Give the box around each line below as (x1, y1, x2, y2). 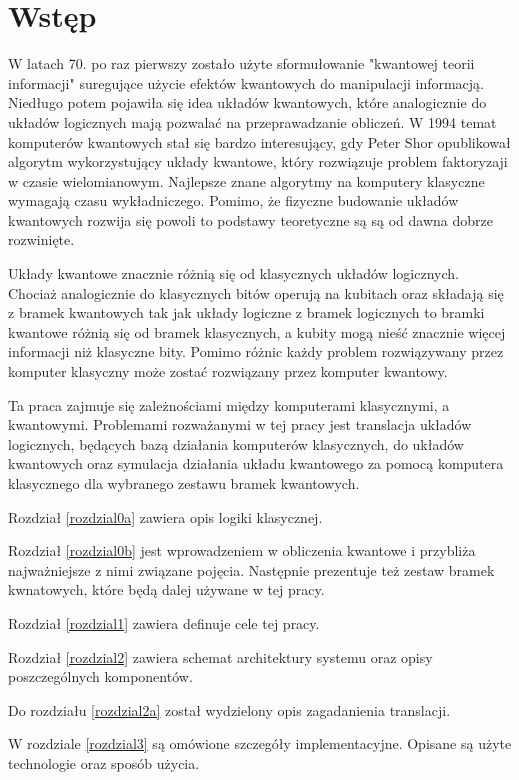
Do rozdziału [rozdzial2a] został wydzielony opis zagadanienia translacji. (8, 699, 451, 720)
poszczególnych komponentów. (8, 666, 193, 687)
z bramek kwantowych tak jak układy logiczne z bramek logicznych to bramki (8, 302, 485, 323)
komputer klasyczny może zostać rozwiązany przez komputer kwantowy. (8, 361, 448, 382)
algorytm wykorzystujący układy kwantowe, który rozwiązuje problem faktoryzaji (8, 151, 508, 172)
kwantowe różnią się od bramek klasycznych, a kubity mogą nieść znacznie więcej (8, 321, 506, 342)
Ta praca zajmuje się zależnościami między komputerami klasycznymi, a (8, 394, 450, 415)
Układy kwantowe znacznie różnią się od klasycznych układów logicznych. (8, 263, 459, 284)
